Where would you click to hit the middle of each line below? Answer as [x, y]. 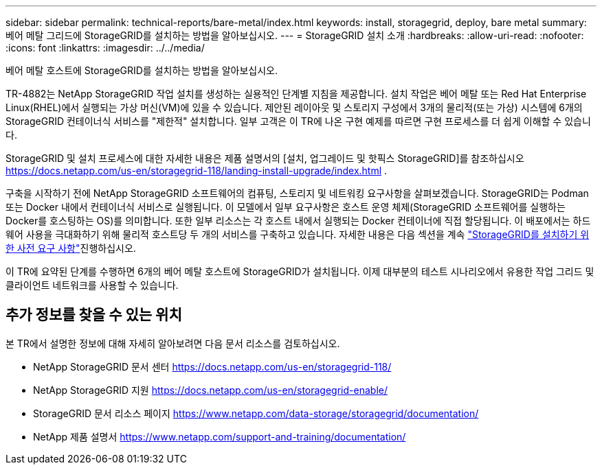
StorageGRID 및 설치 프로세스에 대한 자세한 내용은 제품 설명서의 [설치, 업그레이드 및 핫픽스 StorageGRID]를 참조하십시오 [265, 158]
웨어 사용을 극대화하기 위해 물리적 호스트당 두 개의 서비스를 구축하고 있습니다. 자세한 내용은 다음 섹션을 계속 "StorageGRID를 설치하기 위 [298, 234]
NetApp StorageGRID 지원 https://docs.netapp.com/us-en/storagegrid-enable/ [210, 390]
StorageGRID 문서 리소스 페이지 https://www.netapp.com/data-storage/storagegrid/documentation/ [256, 413]
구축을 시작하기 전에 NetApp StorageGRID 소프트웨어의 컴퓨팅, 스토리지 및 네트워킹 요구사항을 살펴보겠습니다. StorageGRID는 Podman [297, 193]
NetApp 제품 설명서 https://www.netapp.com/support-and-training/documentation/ [220, 436]
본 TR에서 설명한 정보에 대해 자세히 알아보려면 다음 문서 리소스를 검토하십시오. [173, 343]
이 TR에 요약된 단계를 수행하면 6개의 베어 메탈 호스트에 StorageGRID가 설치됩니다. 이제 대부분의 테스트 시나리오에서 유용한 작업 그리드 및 [300, 271]
